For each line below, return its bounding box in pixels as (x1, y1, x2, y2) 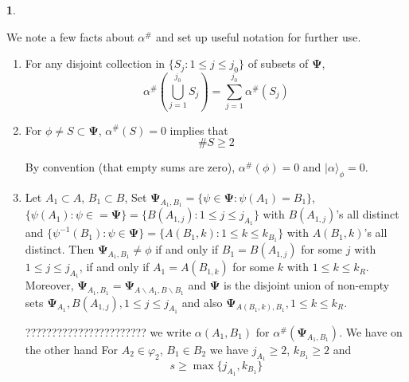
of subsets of (247, 55, 309, 72)
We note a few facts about (6, 28, 134, 45)
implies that (169, 121, 228, 138)
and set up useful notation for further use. (155, 28, 361, 45)
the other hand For (25, 341, 118, 357)
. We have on (339, 323, 403, 340)
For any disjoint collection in (25, 55, 166, 72)
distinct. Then (25, 241, 95, 258)
